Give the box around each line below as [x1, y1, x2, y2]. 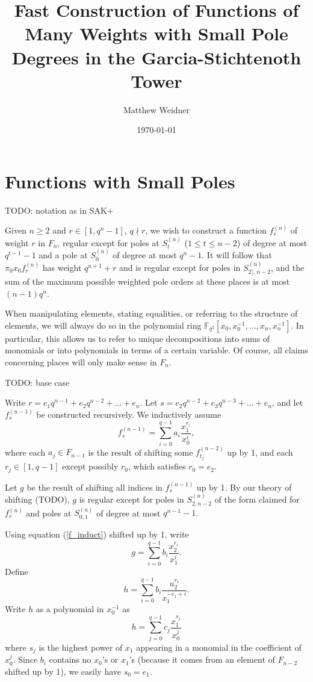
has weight [42, 261, 82, 273]
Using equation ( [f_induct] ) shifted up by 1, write [5, 527, 189, 540]
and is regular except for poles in [119, 261, 241, 273]
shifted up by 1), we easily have [5, 665, 122, 677]
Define [5, 565, 28, 577]
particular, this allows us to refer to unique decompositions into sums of [5, 332, 270, 344]
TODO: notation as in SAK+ [5, 203, 114, 216]
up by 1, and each [227, 445, 293, 458]
